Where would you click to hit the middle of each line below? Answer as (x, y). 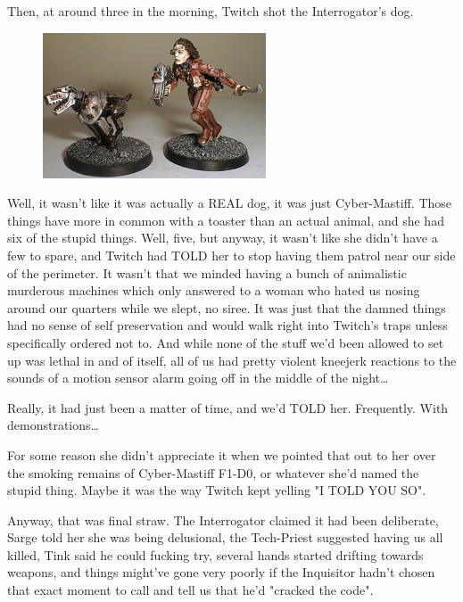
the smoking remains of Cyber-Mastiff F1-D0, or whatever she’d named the (213, 472)
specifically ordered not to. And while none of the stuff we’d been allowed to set (226, 342)
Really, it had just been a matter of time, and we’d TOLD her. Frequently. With (228, 407)
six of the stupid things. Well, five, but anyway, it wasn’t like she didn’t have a (223, 238)
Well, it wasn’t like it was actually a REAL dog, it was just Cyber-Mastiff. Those (230, 203)
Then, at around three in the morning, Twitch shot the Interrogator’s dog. (211, 11)
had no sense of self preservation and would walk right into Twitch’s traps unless (227, 325)
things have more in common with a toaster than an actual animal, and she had (226, 220)
